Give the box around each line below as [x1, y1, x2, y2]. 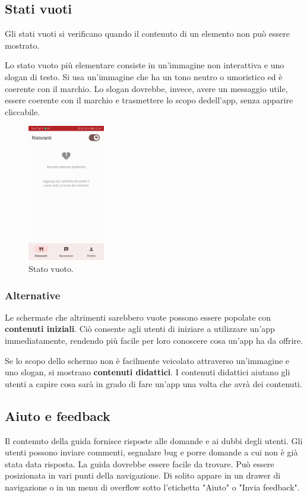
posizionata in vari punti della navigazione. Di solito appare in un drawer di [5, 469, 281, 482]
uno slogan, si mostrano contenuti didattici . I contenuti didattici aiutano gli [5, 366, 290, 378]
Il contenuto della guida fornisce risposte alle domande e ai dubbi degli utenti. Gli [5, 434, 303, 447]
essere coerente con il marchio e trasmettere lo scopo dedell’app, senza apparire [5, 94, 293, 106]
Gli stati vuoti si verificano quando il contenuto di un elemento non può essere [5, 27, 290, 40]
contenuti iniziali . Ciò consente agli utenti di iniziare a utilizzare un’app [5, 322, 275, 335]
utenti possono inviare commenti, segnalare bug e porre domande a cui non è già [5, 446, 298, 458]
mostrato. [5, 39, 40, 51]
